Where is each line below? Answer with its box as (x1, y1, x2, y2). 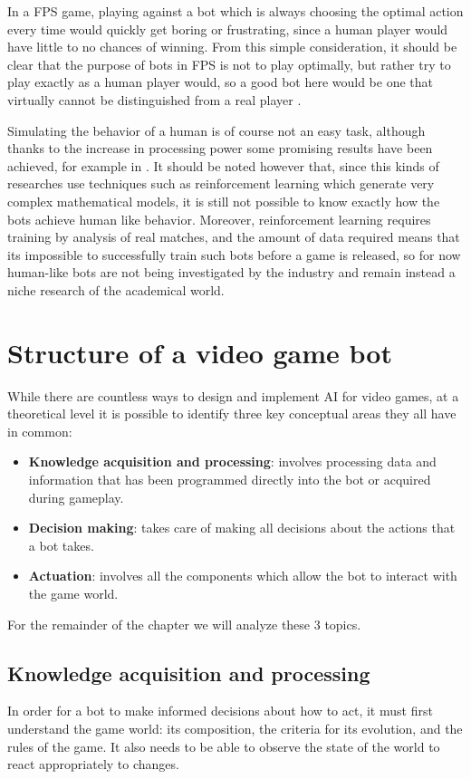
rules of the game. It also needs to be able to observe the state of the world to (7, 736, 440, 755)
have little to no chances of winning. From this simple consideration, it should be (7, 37, 457, 56)
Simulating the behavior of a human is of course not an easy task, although (7, 120, 426, 139)
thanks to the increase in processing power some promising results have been (7, 139, 433, 158)
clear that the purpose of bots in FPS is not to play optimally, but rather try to (7, 54, 451, 73)
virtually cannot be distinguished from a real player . (7, 90, 302, 109)
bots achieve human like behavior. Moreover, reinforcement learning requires (7, 209, 431, 228)
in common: (7, 421, 72, 440)
